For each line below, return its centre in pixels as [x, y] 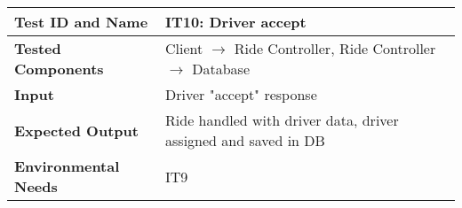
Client [184, 48]
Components [59, 69]
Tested [38, 48]
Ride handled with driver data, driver [282, 120]
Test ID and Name [81, 22]
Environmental [67, 166]
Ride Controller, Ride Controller [335, 48]
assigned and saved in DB [245, 140]
